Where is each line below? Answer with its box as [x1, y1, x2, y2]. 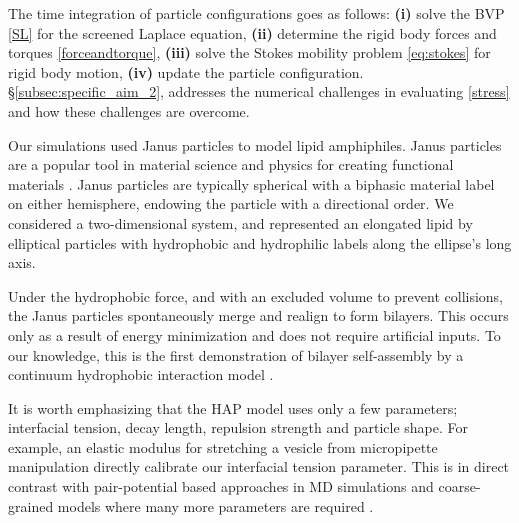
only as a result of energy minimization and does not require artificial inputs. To [8, 324, 501, 345]
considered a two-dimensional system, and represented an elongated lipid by [8, 212, 473, 233]
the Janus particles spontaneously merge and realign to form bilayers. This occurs [8, 305, 509, 326]
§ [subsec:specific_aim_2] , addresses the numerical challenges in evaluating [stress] [8, 81, 510, 102]
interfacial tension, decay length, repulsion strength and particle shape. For [8, 417, 469, 438]
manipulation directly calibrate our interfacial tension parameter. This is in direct [8, 456, 510, 477]
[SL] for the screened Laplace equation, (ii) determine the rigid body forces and [8, 22, 497, 43]
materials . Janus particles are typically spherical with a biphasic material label [8, 173, 495, 194]
